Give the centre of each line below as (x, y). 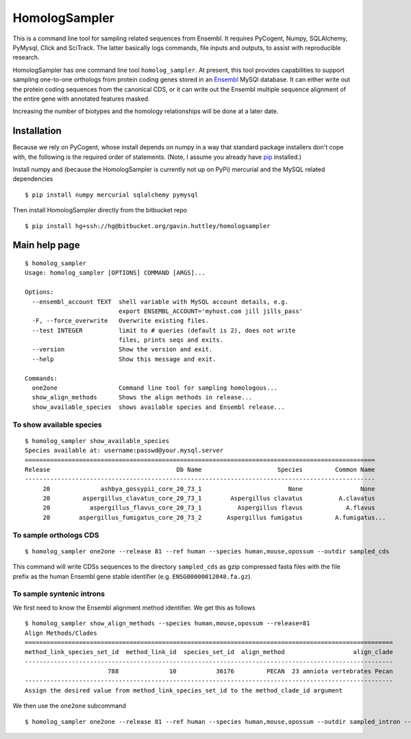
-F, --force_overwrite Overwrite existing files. (120, 321)
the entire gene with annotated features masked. (81, 99)
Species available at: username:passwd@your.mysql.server (124, 451)
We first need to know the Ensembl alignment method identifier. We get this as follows (134, 608)
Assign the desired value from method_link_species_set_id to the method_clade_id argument (184, 690)
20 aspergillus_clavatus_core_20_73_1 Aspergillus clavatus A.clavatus (209, 499)
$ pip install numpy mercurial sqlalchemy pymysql (112, 195)
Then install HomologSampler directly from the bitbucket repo (100, 210)
